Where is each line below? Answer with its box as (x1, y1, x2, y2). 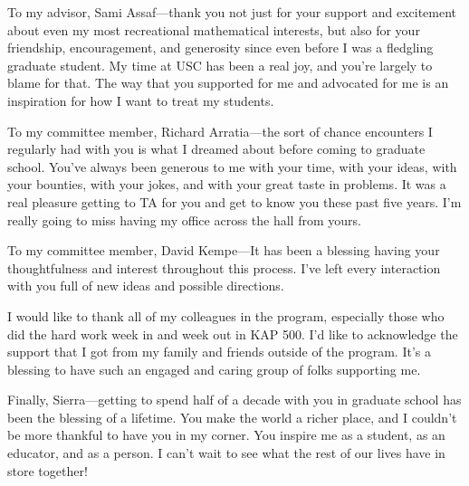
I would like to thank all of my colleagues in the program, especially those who (7, 306, 445, 325)
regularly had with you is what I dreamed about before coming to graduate (7, 139, 426, 158)
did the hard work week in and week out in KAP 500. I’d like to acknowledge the (7, 324, 458, 343)
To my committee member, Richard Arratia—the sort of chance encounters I (7, 121, 433, 140)
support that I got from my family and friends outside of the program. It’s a (7, 342, 431, 361)
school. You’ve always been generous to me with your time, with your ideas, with (7, 157, 457, 176)
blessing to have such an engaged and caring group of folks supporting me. (7, 359, 421, 378)
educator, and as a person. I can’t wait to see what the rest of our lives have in (7, 443, 445, 462)
